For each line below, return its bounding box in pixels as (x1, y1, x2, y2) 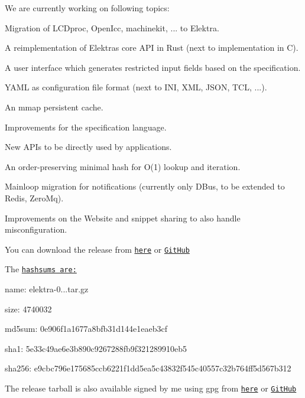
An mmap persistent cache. (5, 100, 103, 113)
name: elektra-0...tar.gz (5, 283, 89, 295)
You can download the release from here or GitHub (5, 243, 190, 255)
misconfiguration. (5, 223, 67, 236)
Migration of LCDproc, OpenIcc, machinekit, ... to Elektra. (5, 21, 219, 34)
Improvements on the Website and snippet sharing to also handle (5, 211, 241, 224)
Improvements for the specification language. (5, 120, 167, 133)
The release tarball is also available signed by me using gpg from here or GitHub (5, 382, 297, 394)
